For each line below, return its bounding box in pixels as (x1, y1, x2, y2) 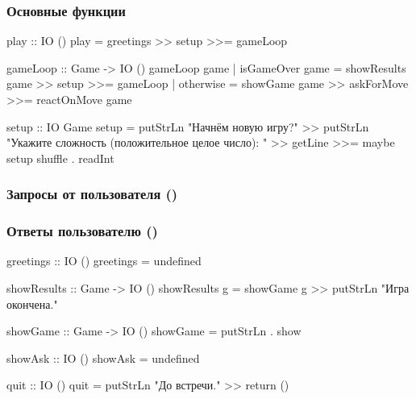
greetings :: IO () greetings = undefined (6, 252, 202, 269)
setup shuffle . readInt (6, 149, 114, 166)
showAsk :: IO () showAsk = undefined (6, 349, 200, 366)
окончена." (6, 295, 58, 312)
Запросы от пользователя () (6, 184, 178, 204)
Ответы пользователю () (6, 221, 158, 241)
